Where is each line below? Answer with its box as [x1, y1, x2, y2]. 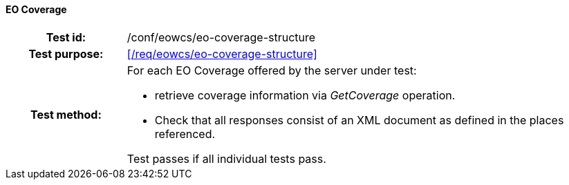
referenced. [154, 126, 216, 141]
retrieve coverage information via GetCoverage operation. [154, 88, 456, 102]
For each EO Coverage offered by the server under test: [127, 63, 417, 77]
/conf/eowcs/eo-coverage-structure [127, 30, 316, 44]
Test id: [46, 30, 86, 44]
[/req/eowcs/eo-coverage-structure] [127, 46, 317, 61]
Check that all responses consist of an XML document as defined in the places [154, 113, 564, 127]
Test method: [30, 107, 102, 121]
